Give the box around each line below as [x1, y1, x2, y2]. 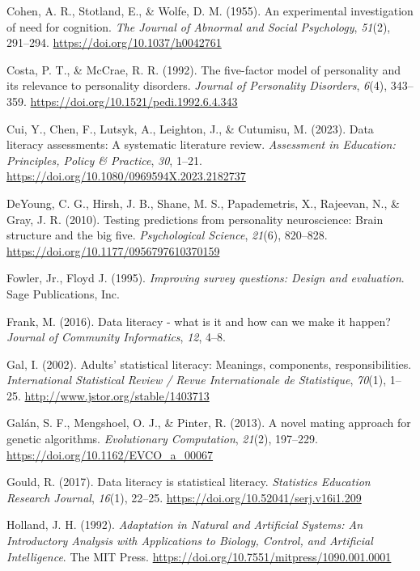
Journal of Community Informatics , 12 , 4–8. [6, 328, 226, 345]
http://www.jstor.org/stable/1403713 [24, 387, 210, 404]
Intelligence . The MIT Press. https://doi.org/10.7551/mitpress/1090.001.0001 [6, 548, 392, 565]
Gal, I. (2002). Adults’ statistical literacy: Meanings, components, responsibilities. [6, 355, 412, 372]
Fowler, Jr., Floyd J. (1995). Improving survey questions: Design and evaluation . [6, 269, 405, 286]
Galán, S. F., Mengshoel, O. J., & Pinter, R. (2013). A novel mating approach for [6, 414, 411, 431]
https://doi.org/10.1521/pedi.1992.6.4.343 [30, 92, 238, 109]
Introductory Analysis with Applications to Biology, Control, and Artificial [6, 532, 373, 549]
